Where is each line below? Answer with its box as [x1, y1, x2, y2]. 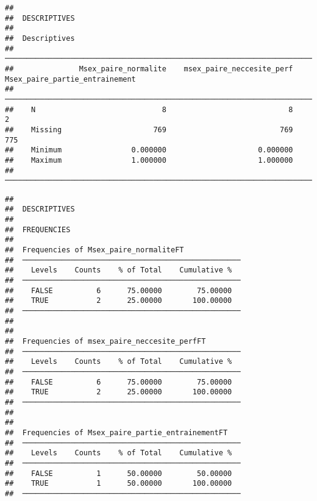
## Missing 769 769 [5, 125, 293, 134]
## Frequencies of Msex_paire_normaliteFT [5, 246, 184, 255]
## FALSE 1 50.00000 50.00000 [5, 469, 232, 478]
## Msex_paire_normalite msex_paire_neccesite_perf [5, 64, 293, 73]
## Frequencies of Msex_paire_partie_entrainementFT [5, 428, 228, 437]
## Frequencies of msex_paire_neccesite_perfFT [5, 337, 206, 346]
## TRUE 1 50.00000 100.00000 [5, 479, 232, 488]
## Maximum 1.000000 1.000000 [5, 155, 293, 165]
